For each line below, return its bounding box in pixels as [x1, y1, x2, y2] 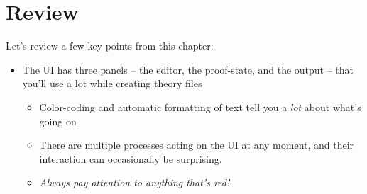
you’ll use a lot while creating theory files [22, 76, 202, 91]
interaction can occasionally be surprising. [39, 151, 222, 166]
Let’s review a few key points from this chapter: [6, 38, 214, 53]
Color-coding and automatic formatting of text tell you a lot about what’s [39, 99, 361, 114]
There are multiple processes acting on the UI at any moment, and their [39, 137, 354, 152]
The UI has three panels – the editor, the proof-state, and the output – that [22, 62, 354, 76]
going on [39, 113, 77, 128]
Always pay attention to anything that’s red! [39, 175, 230, 190]
